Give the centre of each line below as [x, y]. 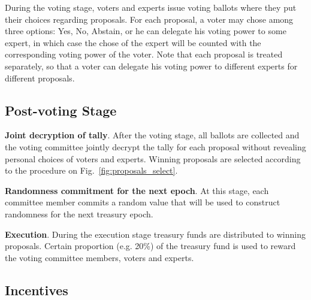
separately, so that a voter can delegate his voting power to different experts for [151, 66]
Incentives [37, 290]
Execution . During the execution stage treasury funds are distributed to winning [155, 234]
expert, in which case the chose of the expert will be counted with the [133, 42]
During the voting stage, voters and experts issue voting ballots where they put [151, 7]
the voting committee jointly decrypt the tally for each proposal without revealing [155, 146]
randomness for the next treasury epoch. [79, 213]
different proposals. [40, 78]
